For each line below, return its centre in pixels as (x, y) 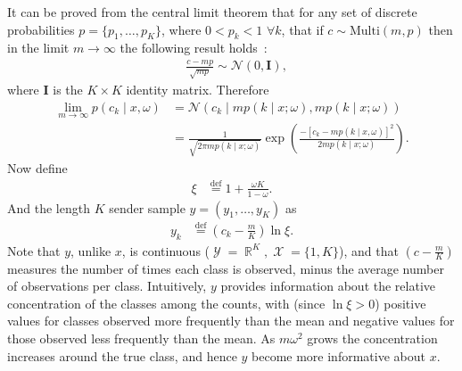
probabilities (41, 29)
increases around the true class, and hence (122, 355)
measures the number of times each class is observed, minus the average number (226, 268)
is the (68, 90)
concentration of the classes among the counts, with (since (166, 303)
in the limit (38, 48)
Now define (37, 167)
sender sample (147, 207)
